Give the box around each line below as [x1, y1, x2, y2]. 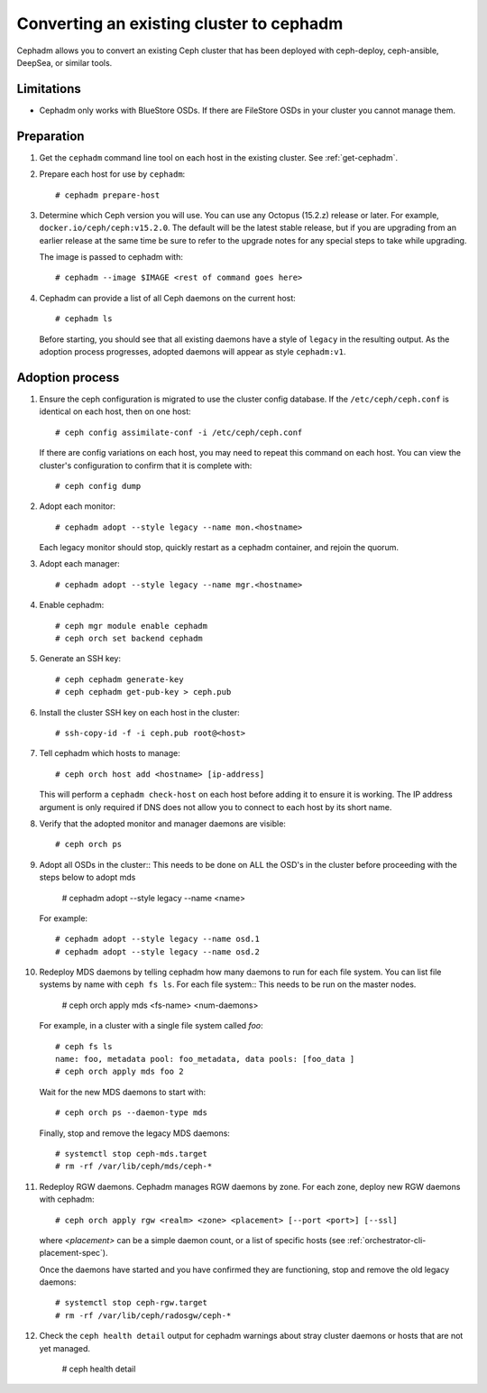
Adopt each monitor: [39, 501, 116, 512]
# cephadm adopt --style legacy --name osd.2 [55, 946, 261, 956]
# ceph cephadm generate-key [55, 674, 184, 685]
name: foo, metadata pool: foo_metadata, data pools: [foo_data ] [55, 1054, 355, 1065]
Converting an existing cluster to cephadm [16, 14, 344, 33]
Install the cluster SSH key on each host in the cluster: [39, 706, 240, 717]
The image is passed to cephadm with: [39, 252, 184, 263]
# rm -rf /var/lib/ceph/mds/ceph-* [55, 1161, 213, 1172]
